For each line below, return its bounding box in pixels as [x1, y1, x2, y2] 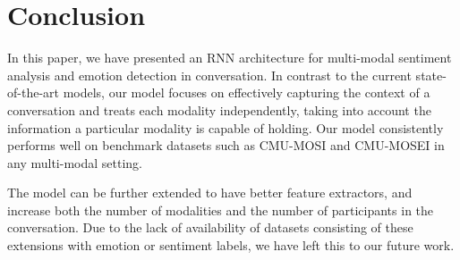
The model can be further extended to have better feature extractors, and [7, 183, 413, 202]
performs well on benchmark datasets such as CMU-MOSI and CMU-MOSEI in [7, 136, 445, 155]
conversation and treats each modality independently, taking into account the [7, 100, 431, 119]
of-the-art [7, 83, 59, 102]
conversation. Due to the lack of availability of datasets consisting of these [7, 218, 413, 237]
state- [415, 65, 447, 84]
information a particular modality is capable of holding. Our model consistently [7, 118, 444, 137]
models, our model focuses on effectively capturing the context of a [63, 83, 430, 102]
